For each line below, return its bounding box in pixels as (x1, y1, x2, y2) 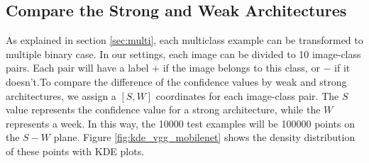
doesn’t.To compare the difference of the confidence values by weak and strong (6, 74, 347, 89)
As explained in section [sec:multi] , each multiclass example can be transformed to (6, 33, 363, 47)
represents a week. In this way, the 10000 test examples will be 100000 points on (6, 116, 356, 130)
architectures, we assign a (6, 88, 116, 103)
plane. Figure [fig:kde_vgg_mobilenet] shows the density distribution (53, 130, 356, 145)
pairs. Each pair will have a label (6, 60, 149, 75)
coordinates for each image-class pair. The (155, 88, 339, 103)
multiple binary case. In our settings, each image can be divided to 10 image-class (6, 46, 361, 61)
